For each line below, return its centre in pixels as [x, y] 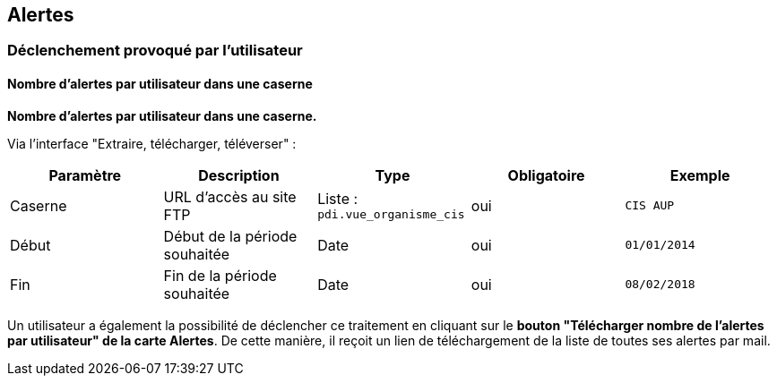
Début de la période [230, 236]
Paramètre [85, 175]
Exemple [700, 175]
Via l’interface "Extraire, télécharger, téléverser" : [152, 143]
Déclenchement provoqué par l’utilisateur [155, 51]
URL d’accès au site [230, 196]
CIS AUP [650, 206]
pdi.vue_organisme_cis [391, 215]
